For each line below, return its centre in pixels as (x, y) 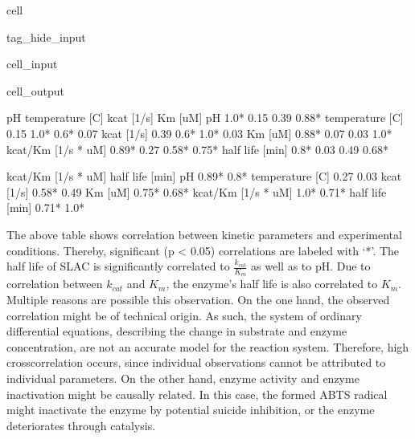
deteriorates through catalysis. (81, 425)
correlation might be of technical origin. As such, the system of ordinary (184, 315)
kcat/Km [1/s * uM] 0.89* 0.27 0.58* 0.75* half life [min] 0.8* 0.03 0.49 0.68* (197, 149)
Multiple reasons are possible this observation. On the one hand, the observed (198, 299)
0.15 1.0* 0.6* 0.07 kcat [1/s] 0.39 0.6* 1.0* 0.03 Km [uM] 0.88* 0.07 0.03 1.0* (199, 133)
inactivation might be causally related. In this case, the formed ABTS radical (197, 394)
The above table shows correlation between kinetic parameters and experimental (204, 234)
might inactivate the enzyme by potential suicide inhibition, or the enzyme (191, 410)
